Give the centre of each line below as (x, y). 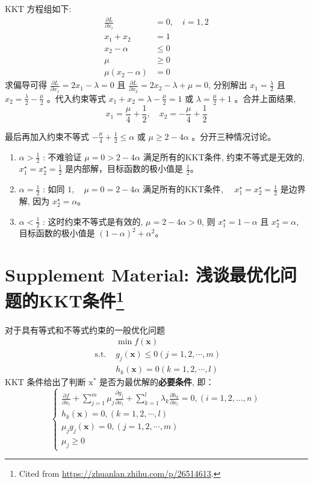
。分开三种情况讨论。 (234, 136)
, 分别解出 (228, 85)
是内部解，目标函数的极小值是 (124, 168)
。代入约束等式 (76, 98)
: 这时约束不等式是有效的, (93, 221)
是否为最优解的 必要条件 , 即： (157, 382)
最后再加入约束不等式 (47, 136)
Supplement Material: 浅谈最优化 (143, 275)
